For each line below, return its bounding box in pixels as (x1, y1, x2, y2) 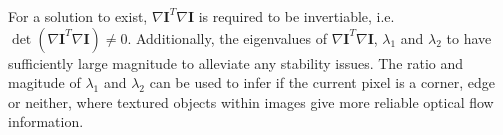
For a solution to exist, (8, 6, 148, 26)
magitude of (8, 72, 81, 93)
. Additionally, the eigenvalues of (127, 27, 328, 48)
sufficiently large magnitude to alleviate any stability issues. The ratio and (8, 52, 464, 73)
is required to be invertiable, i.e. (198, 6, 395, 26)
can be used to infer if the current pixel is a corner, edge (149, 72, 495, 93)
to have (446, 27, 492, 48)
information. (8, 111, 84, 132)
